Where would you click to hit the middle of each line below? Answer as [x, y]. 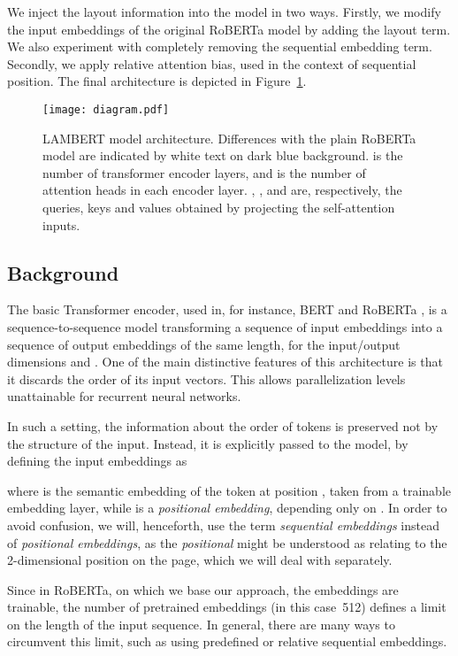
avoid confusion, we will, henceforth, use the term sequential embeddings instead [223, 525]
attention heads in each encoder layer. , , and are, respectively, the [222, 190]
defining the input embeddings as [97, 461]
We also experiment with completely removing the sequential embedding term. [220, 46]
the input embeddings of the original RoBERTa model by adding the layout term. [229, 29]
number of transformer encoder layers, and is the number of [204, 172]
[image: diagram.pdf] [106, 109]
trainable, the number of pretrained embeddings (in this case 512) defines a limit [227, 607]
